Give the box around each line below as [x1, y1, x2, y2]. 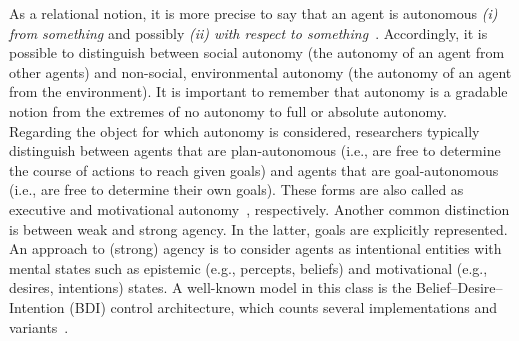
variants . [9, 316, 69, 337]
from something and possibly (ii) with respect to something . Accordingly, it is [9, 22, 488, 43]
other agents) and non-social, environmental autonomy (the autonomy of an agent [9, 61, 512, 82]
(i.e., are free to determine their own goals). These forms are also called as [9, 179, 464, 200]
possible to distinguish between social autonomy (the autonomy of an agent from [9, 42, 505, 63]
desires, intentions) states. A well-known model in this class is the [9, 277, 412, 298]
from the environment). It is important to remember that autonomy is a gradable [9, 81, 508, 102]
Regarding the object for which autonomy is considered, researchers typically [9, 120, 480, 141]
